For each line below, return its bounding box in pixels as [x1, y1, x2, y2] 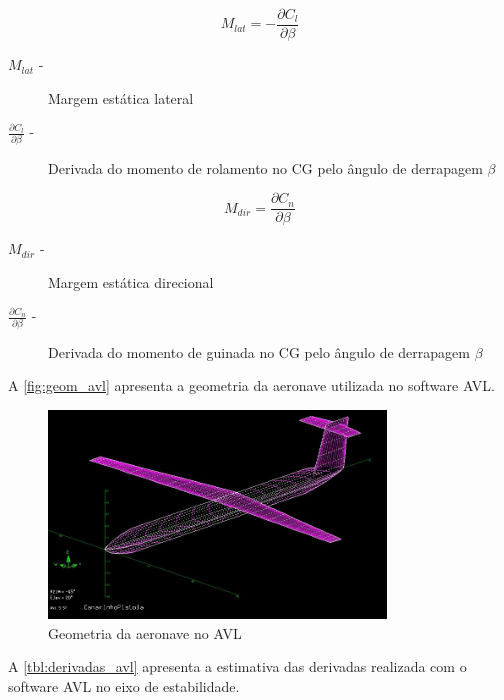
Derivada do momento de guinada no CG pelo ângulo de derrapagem [48, 341, 470, 362]
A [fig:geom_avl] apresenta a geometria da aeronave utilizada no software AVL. [8, 375, 495, 396]
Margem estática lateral [48, 87, 194, 108]
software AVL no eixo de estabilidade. [8, 675, 240, 696]
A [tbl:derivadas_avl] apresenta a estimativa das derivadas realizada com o [8, 656, 467, 677]
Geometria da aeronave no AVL [48, 622, 242, 643]
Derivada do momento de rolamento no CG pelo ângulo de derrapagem [48, 157, 483, 178]
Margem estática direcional [48, 271, 214, 292]
